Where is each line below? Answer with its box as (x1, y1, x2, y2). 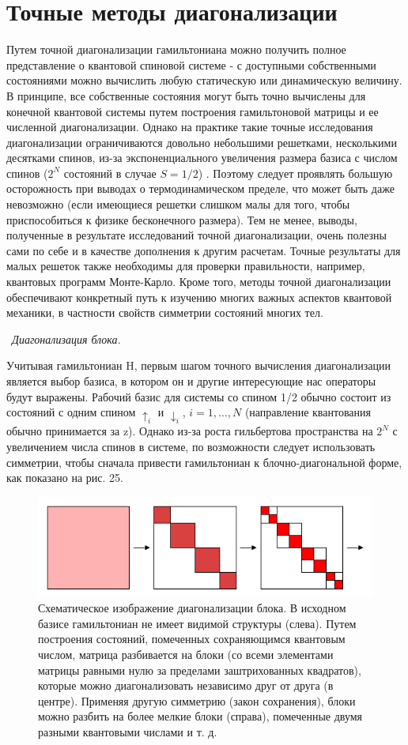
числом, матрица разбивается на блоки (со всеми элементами (38, 646, 334, 663)
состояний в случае (63, 164, 157, 181)
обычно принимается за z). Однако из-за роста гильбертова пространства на (6, 423, 373, 439)
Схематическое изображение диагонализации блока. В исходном (38, 600, 346, 616)
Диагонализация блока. (12, 330, 121, 347)
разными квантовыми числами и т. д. (38, 724, 217, 739)
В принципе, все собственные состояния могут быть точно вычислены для (6, 87, 366, 103)
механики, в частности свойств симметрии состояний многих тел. (6, 304, 323, 321)
